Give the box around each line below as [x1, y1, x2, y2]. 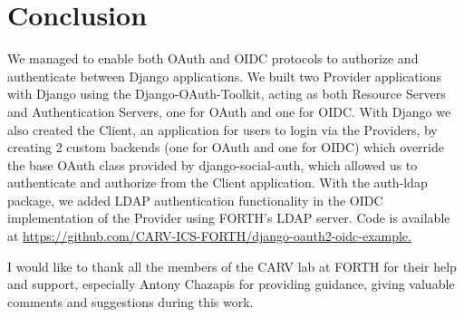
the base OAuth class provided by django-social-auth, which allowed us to [7, 155, 418, 174]
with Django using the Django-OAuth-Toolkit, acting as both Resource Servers [7, 84, 446, 103]
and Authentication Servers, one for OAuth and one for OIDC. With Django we [7, 101, 451, 120]
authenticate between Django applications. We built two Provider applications [7, 66, 441, 85]
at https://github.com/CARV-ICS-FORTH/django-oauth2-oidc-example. [7, 226, 411, 245]
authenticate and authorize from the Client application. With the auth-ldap [7, 173, 428, 192]
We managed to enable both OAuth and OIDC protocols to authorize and [7, 49, 419, 68]
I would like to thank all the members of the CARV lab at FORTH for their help [7, 256, 457, 275]
